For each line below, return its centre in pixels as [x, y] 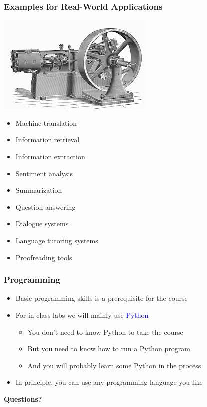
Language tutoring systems [57, 240]
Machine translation [46, 123]
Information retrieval [48, 140]
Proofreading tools [44, 257]
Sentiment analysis [44, 173]
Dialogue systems [42, 223]
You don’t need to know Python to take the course [105, 331]
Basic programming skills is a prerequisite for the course [102, 298]
